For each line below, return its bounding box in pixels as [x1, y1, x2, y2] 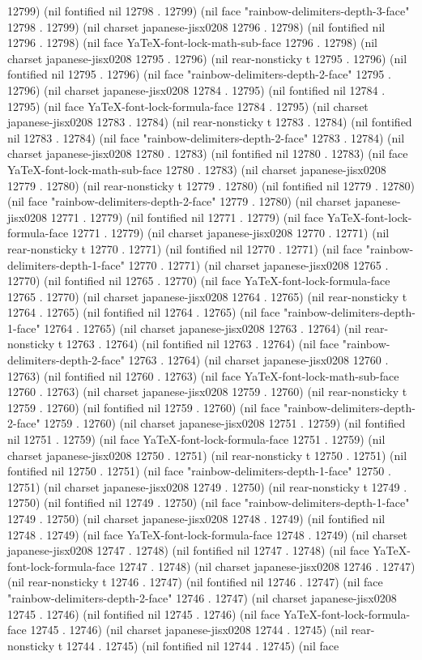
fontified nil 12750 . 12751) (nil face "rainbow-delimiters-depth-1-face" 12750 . [7, 462, 391, 479]
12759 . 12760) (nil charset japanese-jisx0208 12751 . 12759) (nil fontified [44, 415, 406, 432]
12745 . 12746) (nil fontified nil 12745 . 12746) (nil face [7, 605, 280, 622]
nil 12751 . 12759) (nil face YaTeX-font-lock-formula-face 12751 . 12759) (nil [7, 431, 386, 448]
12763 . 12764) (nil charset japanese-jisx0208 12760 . [128, 351, 389, 368]
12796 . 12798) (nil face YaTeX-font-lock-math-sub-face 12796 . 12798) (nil [7, 34, 378, 51]
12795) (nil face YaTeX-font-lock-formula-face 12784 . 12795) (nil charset [7, 97, 369, 114]
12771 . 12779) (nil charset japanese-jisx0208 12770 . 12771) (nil [71, 224, 390, 241]
